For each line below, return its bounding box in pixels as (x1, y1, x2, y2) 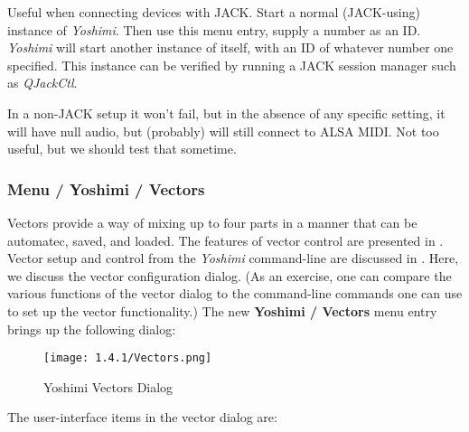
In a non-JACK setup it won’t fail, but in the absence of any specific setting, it (7, 103, 446, 122)
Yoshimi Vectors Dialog (43, 377, 174, 396)
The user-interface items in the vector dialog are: (7, 408, 277, 427)
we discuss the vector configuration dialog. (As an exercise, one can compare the (7, 266, 452, 285)
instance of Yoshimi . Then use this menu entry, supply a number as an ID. (7, 20, 421, 39)
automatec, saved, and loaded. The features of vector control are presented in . (7, 230, 444, 249)
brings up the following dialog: (7, 319, 176, 338)
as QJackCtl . (7, 73, 78, 92)
